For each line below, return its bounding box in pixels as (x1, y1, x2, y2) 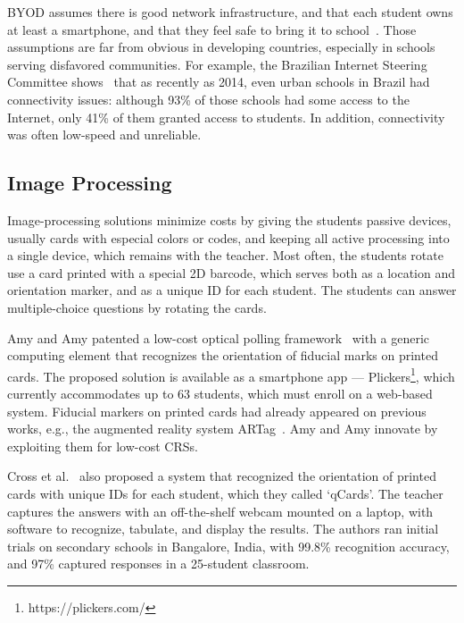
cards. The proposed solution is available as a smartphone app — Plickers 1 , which (7, 364, 455, 385)
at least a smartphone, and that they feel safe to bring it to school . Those (7, 20, 417, 38)
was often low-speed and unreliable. (7, 125, 202, 144)
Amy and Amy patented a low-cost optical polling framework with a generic (7, 328, 430, 347)
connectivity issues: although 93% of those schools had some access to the (7, 89, 410, 108)
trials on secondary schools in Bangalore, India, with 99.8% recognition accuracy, (7, 536, 450, 555)
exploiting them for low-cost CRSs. (7, 436, 198, 455)
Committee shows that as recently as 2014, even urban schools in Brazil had (7, 72, 430, 91)
